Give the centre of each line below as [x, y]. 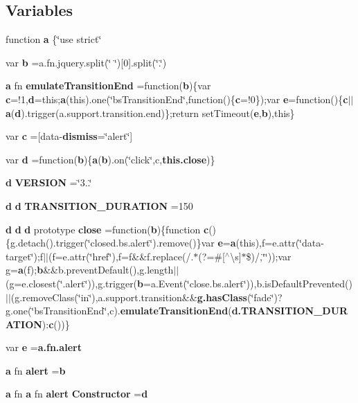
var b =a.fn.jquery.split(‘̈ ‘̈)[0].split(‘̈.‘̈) [86, 62]
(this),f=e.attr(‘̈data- [280, 243]
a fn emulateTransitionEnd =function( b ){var [108, 86]
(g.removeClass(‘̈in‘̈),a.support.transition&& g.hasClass [129, 297]
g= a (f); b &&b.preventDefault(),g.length [90, 270]
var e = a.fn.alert [44, 347]
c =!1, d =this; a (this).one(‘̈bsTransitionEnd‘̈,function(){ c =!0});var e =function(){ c [177, 99]
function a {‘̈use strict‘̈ [54, 39]
